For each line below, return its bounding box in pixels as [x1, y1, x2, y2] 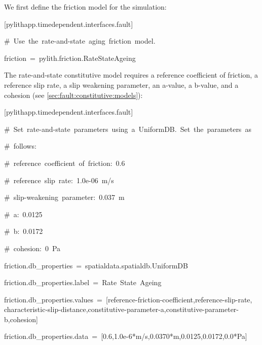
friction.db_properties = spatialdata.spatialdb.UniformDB [4, 260, 188, 270]
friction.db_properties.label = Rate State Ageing [4, 277, 162, 288]
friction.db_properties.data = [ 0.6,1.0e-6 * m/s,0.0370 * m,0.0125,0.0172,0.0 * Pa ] [4, 331, 247, 341]
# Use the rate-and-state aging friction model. [4, 36, 156, 46]
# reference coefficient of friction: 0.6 [4, 157, 125, 168]
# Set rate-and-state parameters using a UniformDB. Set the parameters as [4, 123, 251, 134]
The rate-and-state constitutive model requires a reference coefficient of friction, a [4, 70, 258, 80]
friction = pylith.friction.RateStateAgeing [4, 52, 136, 63]
